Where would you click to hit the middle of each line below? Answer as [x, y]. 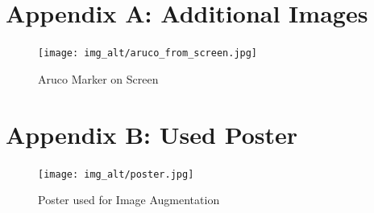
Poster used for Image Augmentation [129, 200]
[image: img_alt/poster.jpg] [116, 174]
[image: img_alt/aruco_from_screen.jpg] [148, 53]
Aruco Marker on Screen [98, 78]
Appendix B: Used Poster [152, 134]
